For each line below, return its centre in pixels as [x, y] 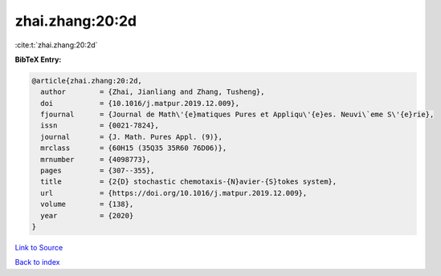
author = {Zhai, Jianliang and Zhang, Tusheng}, [153, 92]
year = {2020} [87, 215]
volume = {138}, [87, 204]
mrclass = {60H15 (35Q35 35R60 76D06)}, [134, 148]
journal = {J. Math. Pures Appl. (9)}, [131, 137]
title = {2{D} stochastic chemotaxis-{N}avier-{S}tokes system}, [189, 182]
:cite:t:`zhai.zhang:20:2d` [56, 45]
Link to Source [39, 247]
